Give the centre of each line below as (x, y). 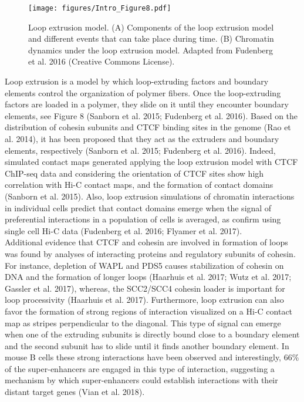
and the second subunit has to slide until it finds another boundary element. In (147, 345)
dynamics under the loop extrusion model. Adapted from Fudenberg (151, 50)
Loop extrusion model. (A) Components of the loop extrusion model (151, 27)
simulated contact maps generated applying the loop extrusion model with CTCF (151, 162)
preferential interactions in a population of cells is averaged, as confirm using (143, 219)
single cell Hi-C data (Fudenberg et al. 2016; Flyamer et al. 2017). (124, 230)
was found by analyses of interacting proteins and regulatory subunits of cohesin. (150, 253)
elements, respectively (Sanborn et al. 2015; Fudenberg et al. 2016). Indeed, (140, 150)
